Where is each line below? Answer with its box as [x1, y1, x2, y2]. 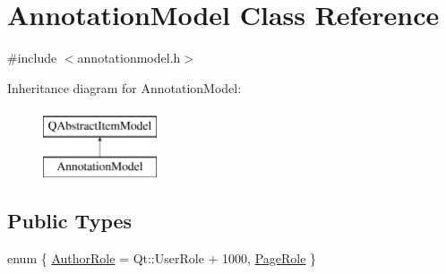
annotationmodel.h [77, 48, 181, 67]
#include [7, 48, 57, 67]
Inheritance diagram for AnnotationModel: [7, 78, 242, 97]
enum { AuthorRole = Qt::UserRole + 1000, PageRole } [7, 248, 317, 267]
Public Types [7, 206, 133, 234]
